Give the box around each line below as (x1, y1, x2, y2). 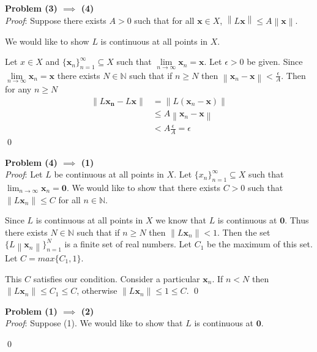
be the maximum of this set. (206, 238, 313, 250)
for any (5, 83, 32, 95)
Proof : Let (5, 168, 43, 181)
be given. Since (247, 55, 303, 68)
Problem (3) (5, 2, 58, 14)
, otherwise (76, 284, 117, 297)
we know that (155, 214, 206, 227)
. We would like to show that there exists (66, 181, 220, 194)
